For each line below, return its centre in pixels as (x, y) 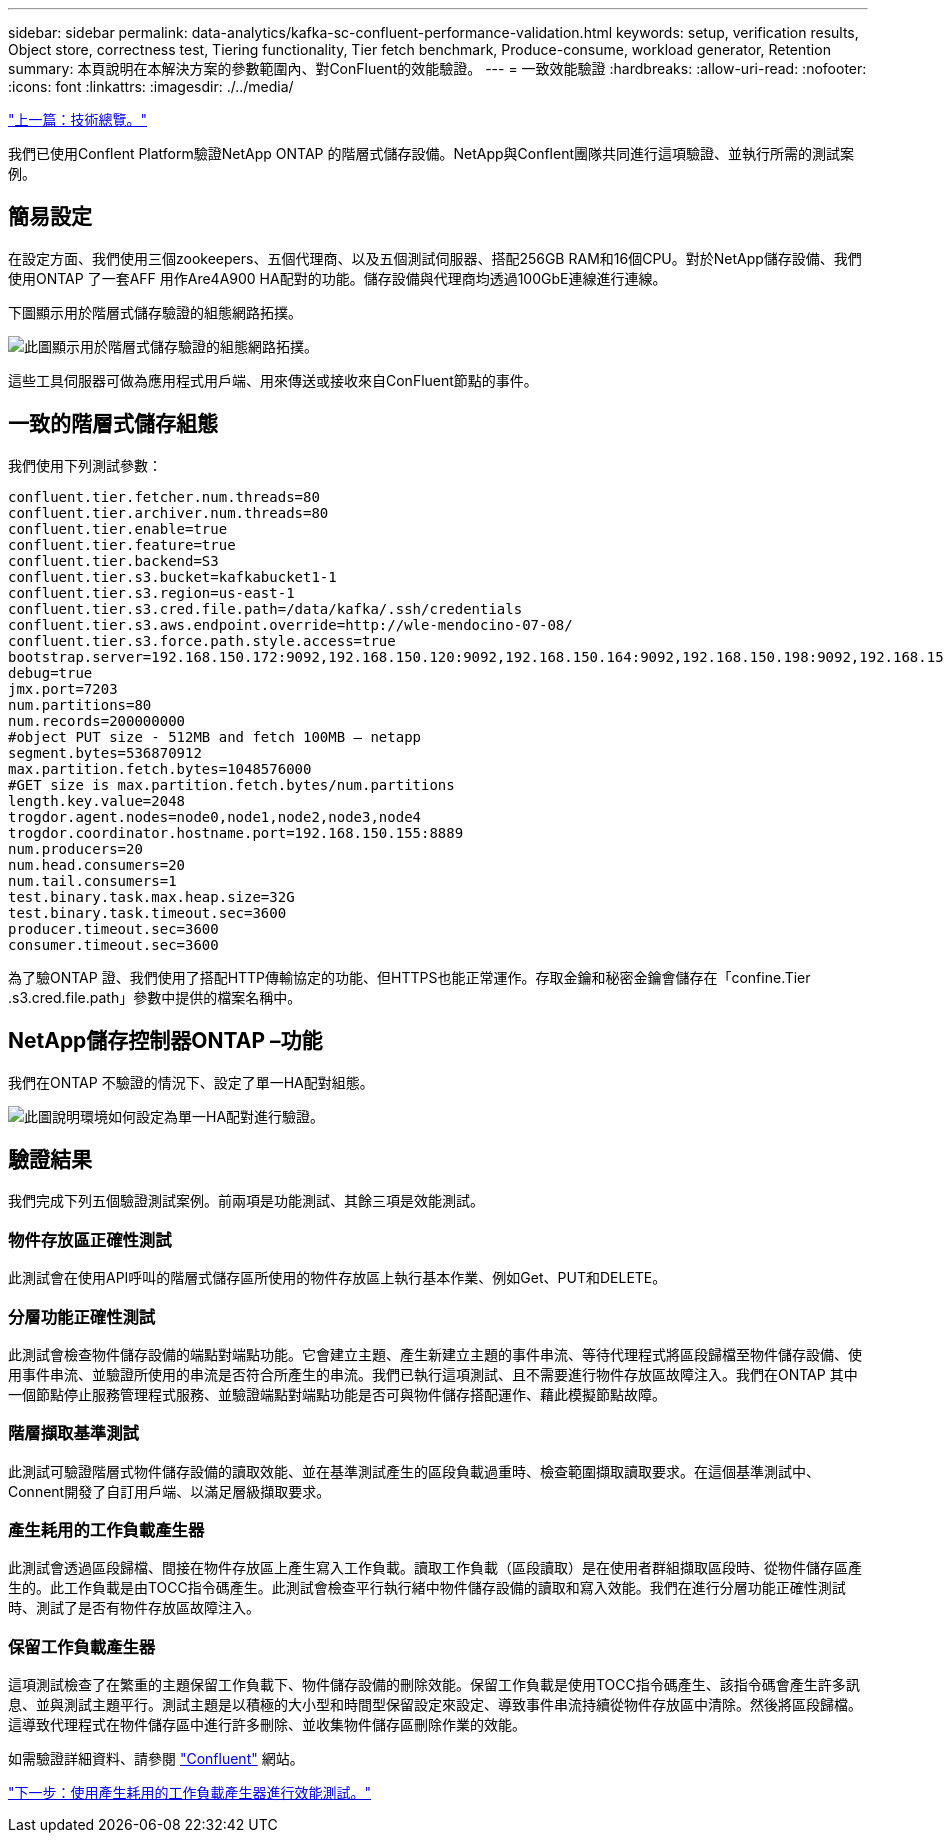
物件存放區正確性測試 (90, 1239)
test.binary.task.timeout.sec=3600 (147, 912)
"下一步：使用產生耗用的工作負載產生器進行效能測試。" (190, 1793)
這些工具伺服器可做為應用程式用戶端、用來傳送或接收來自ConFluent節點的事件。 (273, 380)
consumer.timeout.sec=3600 (113, 944)
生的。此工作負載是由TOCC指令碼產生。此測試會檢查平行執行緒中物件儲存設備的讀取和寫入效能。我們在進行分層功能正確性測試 (427, 1588)
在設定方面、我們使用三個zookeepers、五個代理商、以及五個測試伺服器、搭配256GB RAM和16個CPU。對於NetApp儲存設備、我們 (435, 258)
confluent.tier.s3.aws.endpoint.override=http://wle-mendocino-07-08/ (290, 624)
